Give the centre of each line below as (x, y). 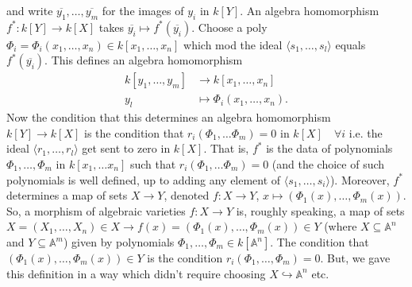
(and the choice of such (328, 164)
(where (341, 226)
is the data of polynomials (329, 148)
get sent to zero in (126, 148)
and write (30, 10)
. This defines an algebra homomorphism (144, 60)
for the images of (143, 10)
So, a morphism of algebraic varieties (96, 210)
